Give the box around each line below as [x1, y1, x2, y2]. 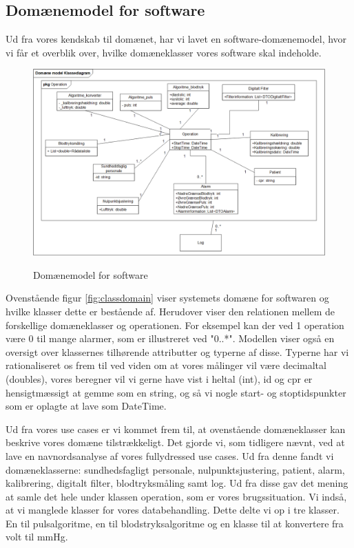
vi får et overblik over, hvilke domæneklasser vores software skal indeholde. [6, 45, 322, 59]
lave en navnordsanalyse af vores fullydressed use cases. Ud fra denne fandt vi [6, 448, 334, 463]
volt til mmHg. [6, 529, 68, 544]
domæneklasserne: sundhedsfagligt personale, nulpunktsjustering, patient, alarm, [6, 462, 345, 476]
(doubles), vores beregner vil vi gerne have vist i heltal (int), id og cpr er [6, 371, 313, 386]
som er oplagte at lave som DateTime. [6, 399, 167, 413]
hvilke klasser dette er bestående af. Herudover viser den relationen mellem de [6, 304, 335, 318]
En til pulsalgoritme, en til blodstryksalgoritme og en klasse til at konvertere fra [6, 516, 344, 530]
